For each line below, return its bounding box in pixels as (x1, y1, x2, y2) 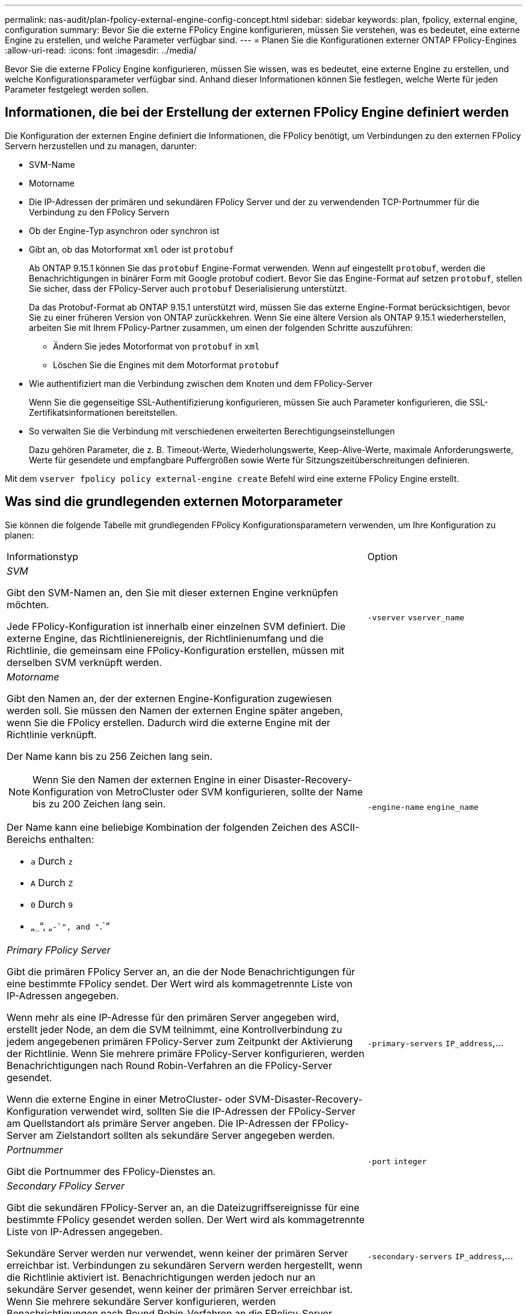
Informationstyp (7, 550, 79, 563)
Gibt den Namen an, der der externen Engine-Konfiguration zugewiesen (7, 692, 332, 705)
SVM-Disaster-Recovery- (248, 1093, 363, 1105)
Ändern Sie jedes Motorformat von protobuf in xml (53, 341, 260, 351)
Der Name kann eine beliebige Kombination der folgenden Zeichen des (7, 821, 327, 833)
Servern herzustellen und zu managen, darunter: (5, 140, 197, 151)
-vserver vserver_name (367, 612, 464, 622)
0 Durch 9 (31, 898, 73, 910)
